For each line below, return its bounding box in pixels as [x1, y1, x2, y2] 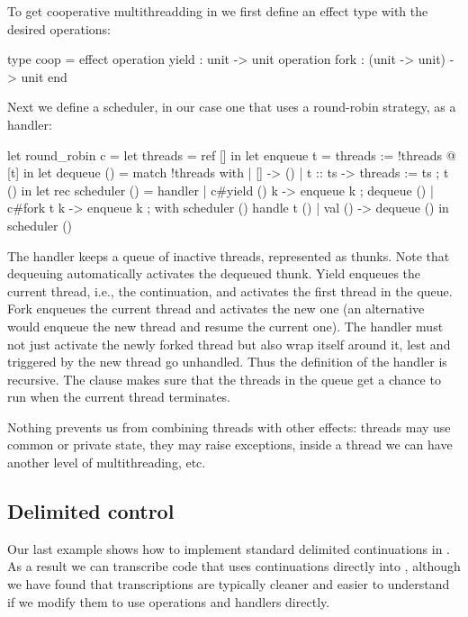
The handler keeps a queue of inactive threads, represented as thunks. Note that [7, 246, 450, 265]
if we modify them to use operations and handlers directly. [7, 592, 330, 611]
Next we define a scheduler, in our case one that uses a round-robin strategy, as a [7, 97, 456, 116]
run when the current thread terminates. [7, 387, 231, 406]
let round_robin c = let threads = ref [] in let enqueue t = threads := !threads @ [7, 145, 456, 164]
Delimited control [7, 497, 175, 525]
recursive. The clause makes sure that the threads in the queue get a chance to [7, 369, 441, 388]
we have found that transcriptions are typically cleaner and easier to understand [7, 575, 450, 594]
